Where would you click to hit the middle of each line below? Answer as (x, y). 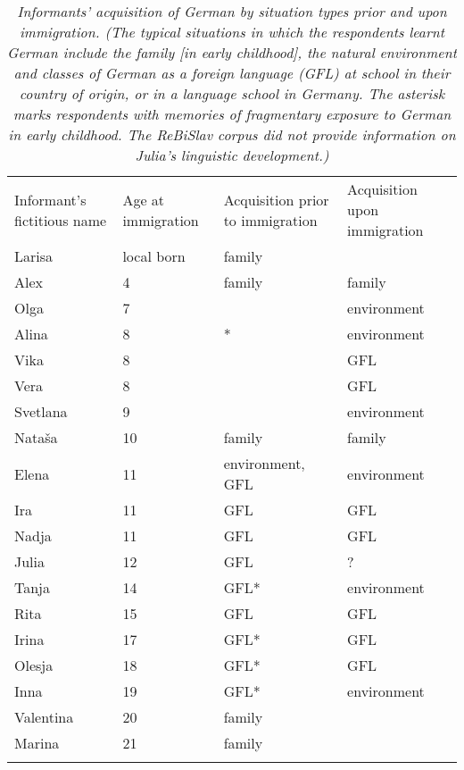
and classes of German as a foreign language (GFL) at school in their (232, 73)
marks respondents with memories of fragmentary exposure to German (232, 114)
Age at (144, 199)
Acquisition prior (276, 199)
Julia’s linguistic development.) (232, 155)
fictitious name (61, 220)
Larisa (34, 256)
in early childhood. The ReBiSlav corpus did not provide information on (232, 134)
